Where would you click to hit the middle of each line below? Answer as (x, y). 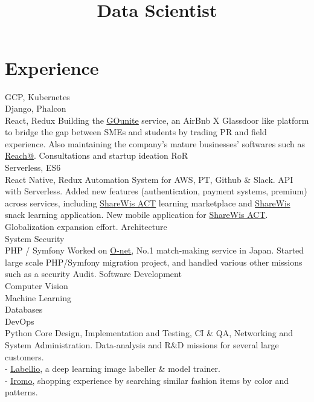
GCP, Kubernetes (37, 96)
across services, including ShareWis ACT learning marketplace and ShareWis (148, 203)
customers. (24, 356)
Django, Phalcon (36, 108)
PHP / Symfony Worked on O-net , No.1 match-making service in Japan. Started (155, 250)
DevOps (20, 321)
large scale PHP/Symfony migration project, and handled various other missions (154, 262)
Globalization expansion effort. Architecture (86, 227)
